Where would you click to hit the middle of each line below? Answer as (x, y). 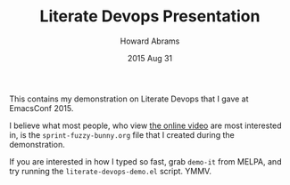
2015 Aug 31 (150, 58)
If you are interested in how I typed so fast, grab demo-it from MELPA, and (145, 161)
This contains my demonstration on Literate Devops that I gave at (129, 99)
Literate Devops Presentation (150, 16)
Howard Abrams (150, 41)
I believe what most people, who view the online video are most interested (146, 125)
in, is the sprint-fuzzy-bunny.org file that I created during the (122, 134)
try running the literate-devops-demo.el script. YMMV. (111, 171)
